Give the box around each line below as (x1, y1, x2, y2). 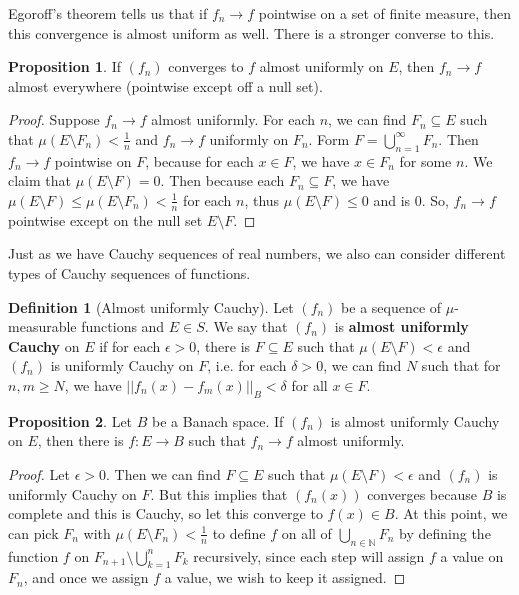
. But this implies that (150, 483, 288, 504)
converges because (367, 483, 477, 504)
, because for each (145, 150, 254, 171)
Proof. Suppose (8, 109, 100, 130)
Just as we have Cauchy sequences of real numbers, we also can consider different (8, 243, 506, 264)
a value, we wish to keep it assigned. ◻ (164, 567, 406, 588)
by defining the (399, 522, 491, 543)
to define (212, 522, 266, 543)
